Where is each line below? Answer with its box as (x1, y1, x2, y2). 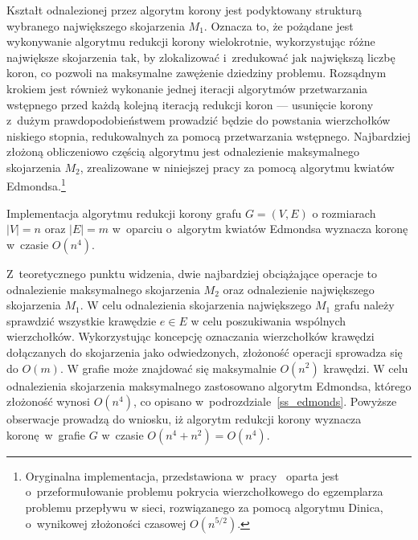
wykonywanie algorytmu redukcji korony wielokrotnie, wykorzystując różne (6, 33, 375, 50)
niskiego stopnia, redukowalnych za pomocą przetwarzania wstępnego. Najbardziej (6, 127, 411, 144)
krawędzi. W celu (323, 359, 408, 376)
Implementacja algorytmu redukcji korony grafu (6, 204, 242, 221)
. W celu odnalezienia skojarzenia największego (80, 297, 312, 313)
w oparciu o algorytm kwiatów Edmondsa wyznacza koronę (112, 220, 408, 237)
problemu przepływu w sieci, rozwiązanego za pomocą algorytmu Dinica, (25, 498, 383, 515)
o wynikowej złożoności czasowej (25, 514, 186, 531)
